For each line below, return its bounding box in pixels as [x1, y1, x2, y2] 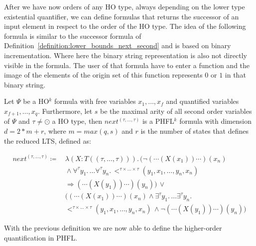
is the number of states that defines [140, 125, 249, 136]
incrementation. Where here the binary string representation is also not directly [4, 50, 247, 60]
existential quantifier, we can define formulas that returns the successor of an [4, 11, 239, 21]
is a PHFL [142, 116, 174, 126]
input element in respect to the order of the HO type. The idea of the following [4, 21, 246, 31]
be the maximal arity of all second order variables [100, 105, 252, 116]
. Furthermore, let [37, 105, 93, 116]
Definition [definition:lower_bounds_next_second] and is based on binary [4, 40, 231, 51]
